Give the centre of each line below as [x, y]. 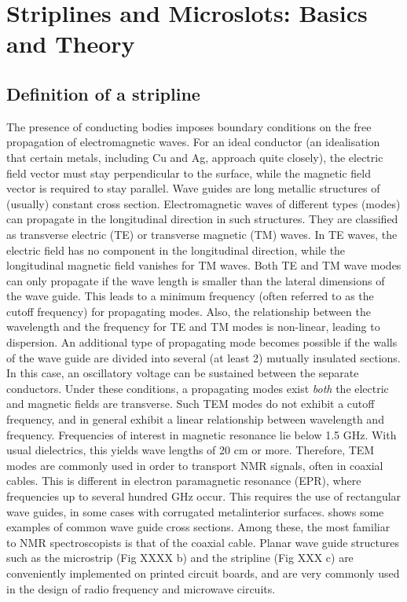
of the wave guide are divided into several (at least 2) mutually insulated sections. [203, 357]
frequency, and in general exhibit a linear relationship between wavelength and [195, 419]
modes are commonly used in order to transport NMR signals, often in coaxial [195, 465]
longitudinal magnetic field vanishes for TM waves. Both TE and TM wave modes [204, 265]
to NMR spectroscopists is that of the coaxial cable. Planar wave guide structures [203, 542]
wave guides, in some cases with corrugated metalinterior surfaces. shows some [195, 511]
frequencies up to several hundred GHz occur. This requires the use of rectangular [204, 496]
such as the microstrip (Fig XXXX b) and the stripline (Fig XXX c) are [180, 558]
